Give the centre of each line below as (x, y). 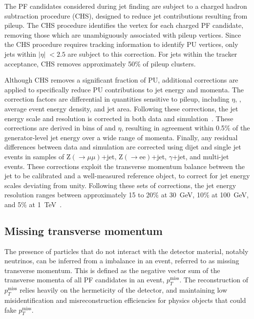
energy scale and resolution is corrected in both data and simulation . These (119, 118)
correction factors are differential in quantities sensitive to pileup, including (117, 99)
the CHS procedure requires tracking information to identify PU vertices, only (121, 44)
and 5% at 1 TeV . (33, 204)
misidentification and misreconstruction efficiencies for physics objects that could (125, 300)
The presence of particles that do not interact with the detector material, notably (127, 251)
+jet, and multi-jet (201, 156)
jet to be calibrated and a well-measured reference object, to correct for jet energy (127, 176)
